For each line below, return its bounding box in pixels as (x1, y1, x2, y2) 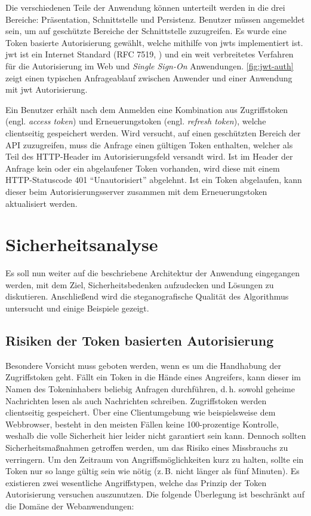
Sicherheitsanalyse (5, 232, 158, 257)
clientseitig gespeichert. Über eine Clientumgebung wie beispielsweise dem (5, 406, 276, 419)
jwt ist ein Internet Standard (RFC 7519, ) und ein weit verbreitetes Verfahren (5, 48, 294, 60)
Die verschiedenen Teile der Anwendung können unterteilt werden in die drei (5, 1, 285, 13)
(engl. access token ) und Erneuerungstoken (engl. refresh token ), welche (5, 115, 266, 127)
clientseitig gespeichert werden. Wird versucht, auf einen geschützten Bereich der (5, 126, 301, 139)
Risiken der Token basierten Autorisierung (5, 331, 274, 349)
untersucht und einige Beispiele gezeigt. (5, 302, 149, 314)
